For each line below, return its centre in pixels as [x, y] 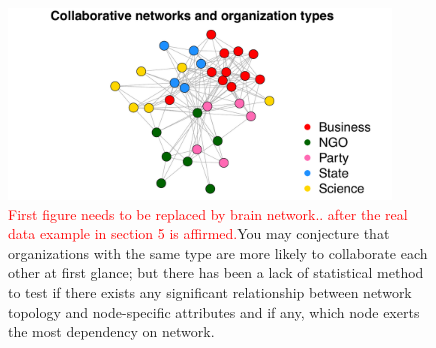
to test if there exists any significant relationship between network [210, 291]
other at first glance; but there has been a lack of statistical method [216, 272]
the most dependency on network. [111, 331]
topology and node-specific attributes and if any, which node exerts [214, 311]
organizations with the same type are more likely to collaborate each [218, 252]
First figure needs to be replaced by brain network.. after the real [208, 213]
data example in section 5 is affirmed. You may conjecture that [199, 233]
